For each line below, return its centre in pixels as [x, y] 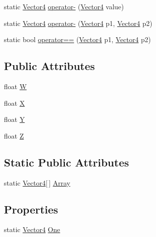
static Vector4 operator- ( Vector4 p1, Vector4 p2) [78, 23]
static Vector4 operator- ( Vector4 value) [64, 6]
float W [15, 86]
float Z [14, 135]
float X [14, 103]
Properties [31, 209]
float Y [14, 119]
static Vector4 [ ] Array [37, 182]
